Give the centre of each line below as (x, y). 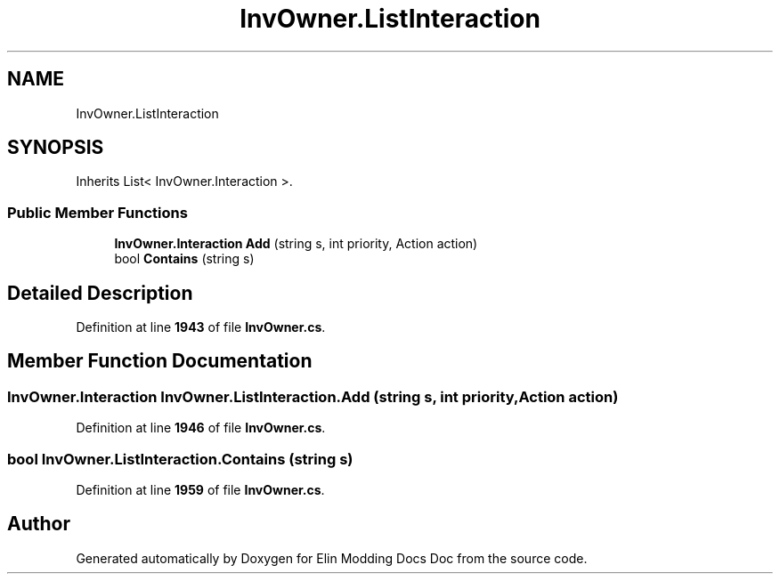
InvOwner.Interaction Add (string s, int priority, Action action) (296, 244)
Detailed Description (100, 293)
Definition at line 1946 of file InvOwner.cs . (201, 428)
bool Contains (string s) (184, 259)
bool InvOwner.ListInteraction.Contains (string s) (180, 459)
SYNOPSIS (56, 148)
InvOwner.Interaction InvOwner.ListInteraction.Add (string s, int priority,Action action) (313, 396)
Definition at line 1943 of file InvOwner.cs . (201, 327)
